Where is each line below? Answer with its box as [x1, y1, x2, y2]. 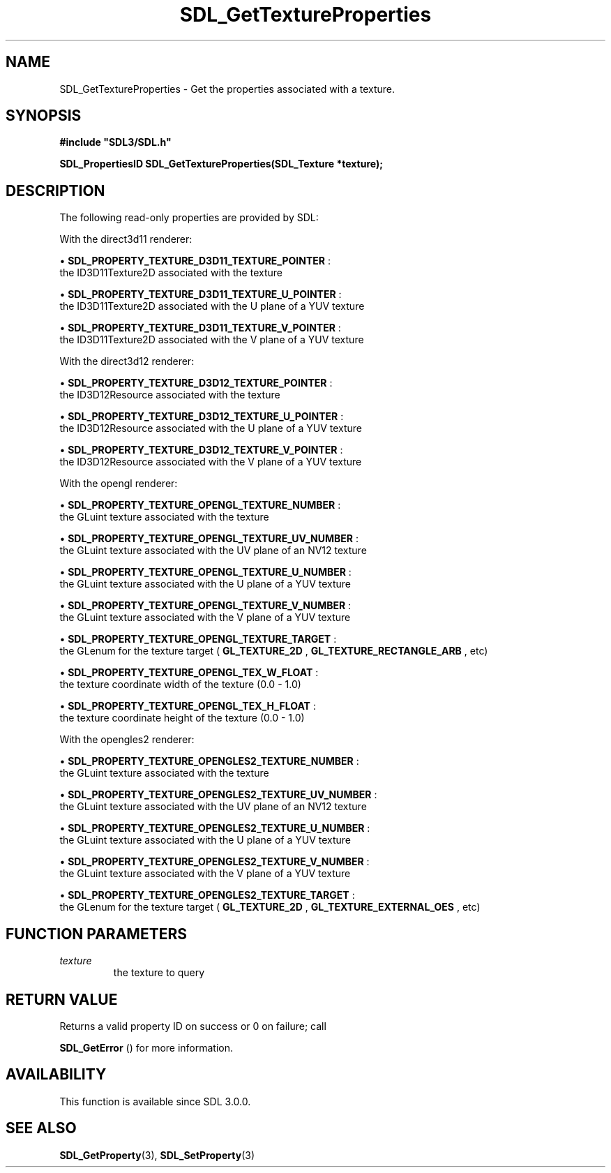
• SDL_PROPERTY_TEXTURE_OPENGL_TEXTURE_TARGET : [59, 633, 337, 645]
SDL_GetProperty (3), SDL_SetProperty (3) [59, 1149, 255, 1161]
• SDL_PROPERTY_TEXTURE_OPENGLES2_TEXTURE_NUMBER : [59, 755, 359, 768]
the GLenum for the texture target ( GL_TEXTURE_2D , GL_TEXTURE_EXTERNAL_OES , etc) [59, 901, 481, 913]
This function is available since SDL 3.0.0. [59, 1095, 251, 1107]
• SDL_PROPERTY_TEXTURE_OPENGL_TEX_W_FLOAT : [59, 666, 319, 679]
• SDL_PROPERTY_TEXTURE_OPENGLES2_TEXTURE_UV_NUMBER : [59, 789, 377, 801]
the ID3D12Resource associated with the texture [59, 389, 280, 401]
